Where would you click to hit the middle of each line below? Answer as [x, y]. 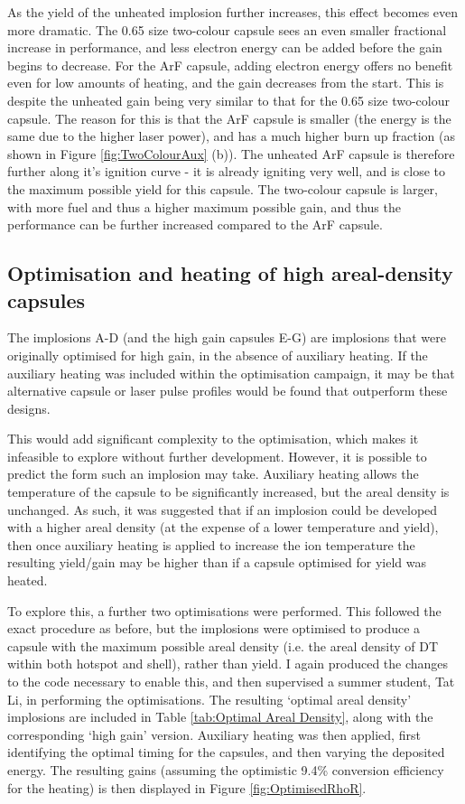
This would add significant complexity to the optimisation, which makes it [213, 439]
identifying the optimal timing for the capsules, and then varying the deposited [226, 752]
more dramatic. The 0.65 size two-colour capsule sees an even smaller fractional [227, 29]
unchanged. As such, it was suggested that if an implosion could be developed [223, 509]
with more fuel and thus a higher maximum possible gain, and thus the [204, 206]
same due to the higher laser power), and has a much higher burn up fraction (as [231, 136]
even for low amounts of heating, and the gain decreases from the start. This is [226, 83]
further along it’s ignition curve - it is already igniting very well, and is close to [227, 171]
